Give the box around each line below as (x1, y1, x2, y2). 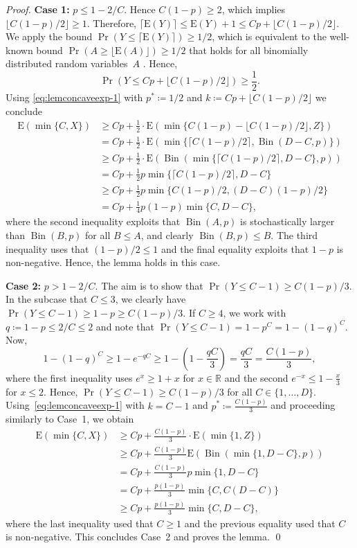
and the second (224, 370, 289, 385)
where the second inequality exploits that (6, 214, 181, 229)
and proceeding (271, 398, 336, 412)
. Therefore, (86, 15, 136, 30)
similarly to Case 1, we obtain (6, 412, 134, 426)
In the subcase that (6, 292, 88, 306)
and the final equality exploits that (161, 241, 309, 256)
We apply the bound (6, 29, 93, 44)
